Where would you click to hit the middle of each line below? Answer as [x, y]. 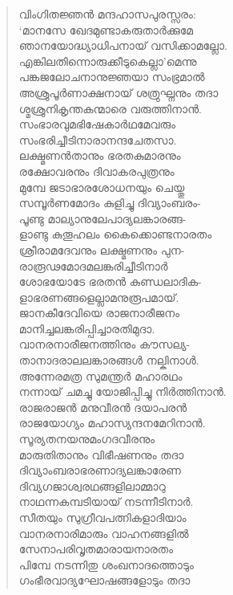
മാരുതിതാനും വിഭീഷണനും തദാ [101, 454]
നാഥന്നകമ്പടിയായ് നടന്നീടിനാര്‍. [106, 501]
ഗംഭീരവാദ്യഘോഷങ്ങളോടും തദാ [104, 580]
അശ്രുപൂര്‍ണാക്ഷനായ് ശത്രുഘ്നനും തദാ [119, 92]
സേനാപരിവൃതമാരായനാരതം [96, 549]
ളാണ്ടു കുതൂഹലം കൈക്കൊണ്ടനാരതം [115, 234]
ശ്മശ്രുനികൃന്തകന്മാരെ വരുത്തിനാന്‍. [110, 108]
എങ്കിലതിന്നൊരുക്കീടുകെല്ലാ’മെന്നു [108, 61]
